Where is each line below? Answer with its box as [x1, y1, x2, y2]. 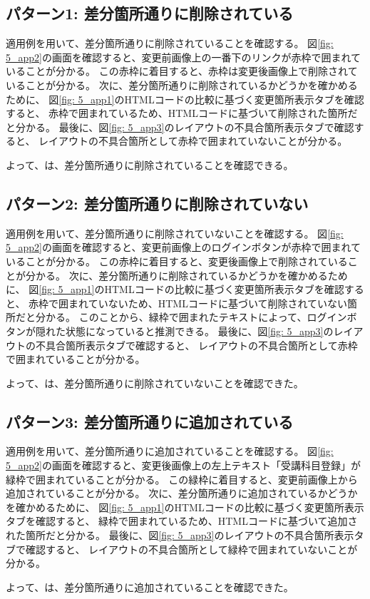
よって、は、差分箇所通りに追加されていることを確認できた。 [6, 579, 294, 594]
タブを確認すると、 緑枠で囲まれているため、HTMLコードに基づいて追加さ [6, 513, 358, 528]
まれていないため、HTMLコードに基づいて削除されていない [68, 295, 348, 310]
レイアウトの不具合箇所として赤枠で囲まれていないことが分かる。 [38, 133, 348, 148]
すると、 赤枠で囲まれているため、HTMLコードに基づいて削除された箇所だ [6, 106, 358, 121]
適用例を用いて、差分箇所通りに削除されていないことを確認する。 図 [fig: [6, 225, 344, 240]
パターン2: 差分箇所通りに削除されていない [6, 192, 309, 214]
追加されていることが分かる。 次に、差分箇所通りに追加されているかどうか [6, 486, 358, 501]
